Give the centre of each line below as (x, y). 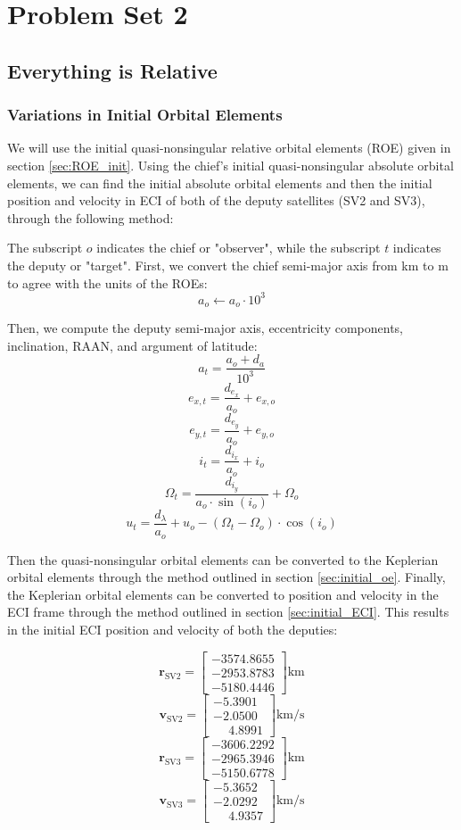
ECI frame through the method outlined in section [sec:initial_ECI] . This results (228, 612)
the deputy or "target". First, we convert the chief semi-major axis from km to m (228, 265)
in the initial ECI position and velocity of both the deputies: (173, 629)
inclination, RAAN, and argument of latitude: (132, 345)
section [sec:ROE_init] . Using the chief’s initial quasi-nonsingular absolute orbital (230, 165)
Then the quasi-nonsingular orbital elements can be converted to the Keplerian (223, 559)
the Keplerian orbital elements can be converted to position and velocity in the (223, 594)
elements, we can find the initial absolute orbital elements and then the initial (220, 183)
